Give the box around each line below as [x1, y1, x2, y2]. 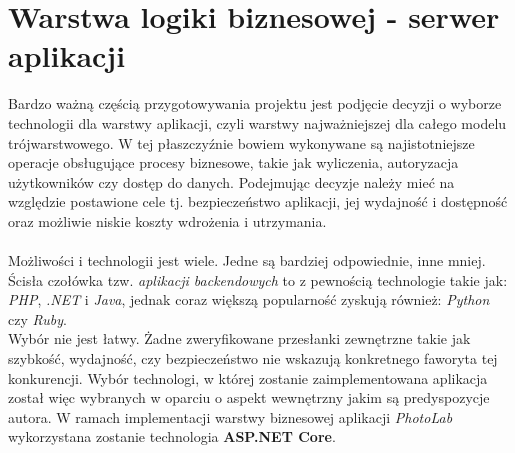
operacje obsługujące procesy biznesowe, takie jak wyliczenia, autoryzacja [8, 152, 459, 173]
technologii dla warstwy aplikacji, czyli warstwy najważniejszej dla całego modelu [8, 112, 507, 133]
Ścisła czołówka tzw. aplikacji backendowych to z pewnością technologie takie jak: [8, 269, 508, 290]
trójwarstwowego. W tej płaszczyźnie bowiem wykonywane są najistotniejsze [8, 132, 475, 153]
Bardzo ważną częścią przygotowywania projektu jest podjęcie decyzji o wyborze [8, 93, 502, 114]
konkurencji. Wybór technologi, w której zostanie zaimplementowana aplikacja [8, 367, 488, 388]
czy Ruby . [8, 308, 68, 329]
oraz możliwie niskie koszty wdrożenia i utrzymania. [8, 210, 327, 231]
